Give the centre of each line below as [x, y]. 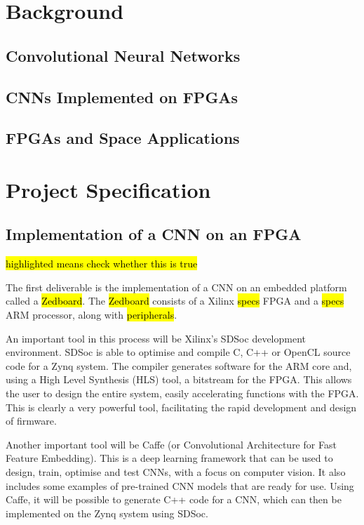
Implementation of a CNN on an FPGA [154, 234]
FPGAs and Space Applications [123, 138]
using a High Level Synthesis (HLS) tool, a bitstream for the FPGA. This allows [179, 379]
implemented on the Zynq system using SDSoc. [107, 513]
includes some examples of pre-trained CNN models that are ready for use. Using [180, 485]
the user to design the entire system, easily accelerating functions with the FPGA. [182, 393]
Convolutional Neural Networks [123, 55]
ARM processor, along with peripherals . [92, 315]
